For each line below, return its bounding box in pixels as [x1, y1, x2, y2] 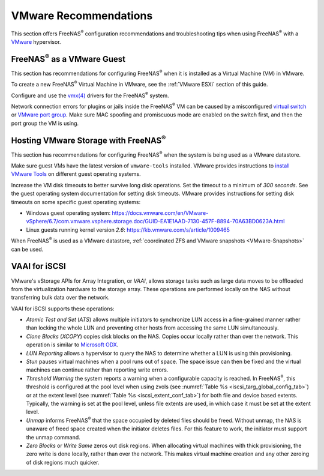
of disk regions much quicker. [26, 459, 100, 466]
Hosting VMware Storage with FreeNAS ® [11, 133, 166, 145]
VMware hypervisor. [11, 38, 61, 45]
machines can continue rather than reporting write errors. [26, 366, 169, 373]
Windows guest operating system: [26, 209, 111, 217]
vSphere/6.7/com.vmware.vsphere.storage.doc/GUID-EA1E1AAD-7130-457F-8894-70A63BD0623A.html [26, 218, 285, 225]
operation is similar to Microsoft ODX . [26, 341, 119, 348]
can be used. [11, 246, 44, 253]
